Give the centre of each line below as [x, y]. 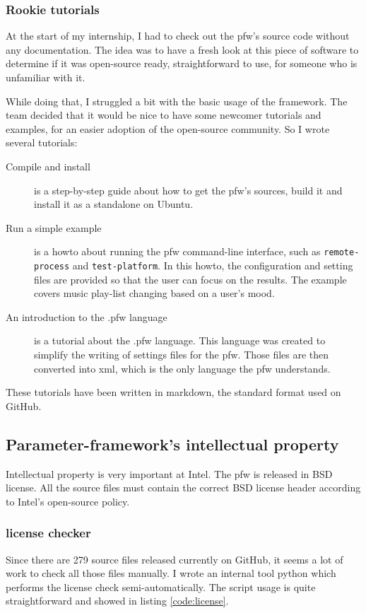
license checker [48, 533]
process [52, 267]
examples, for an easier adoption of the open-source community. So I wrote [168, 128]
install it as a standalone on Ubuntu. [114, 204]
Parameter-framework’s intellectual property [172, 444]
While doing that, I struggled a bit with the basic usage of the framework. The [177, 101]
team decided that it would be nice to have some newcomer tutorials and [164, 115]
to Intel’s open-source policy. [68, 501]
